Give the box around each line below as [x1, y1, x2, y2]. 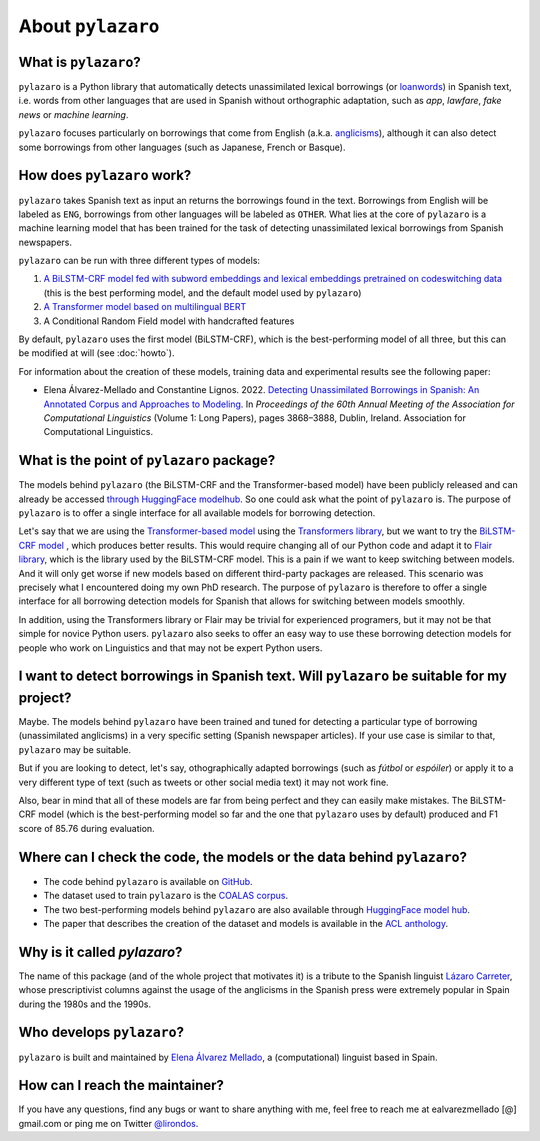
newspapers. [18, 236, 73, 248]
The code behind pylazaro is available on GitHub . [43, 875, 254, 887]
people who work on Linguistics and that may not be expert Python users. [18, 641, 323, 654]
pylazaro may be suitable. [18, 743, 132, 755]
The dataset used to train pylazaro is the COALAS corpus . [43, 890, 289, 902]
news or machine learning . [18, 108, 129, 120]
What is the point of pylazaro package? [18, 452, 276, 469]
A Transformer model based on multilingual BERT [43, 301, 247, 313]
